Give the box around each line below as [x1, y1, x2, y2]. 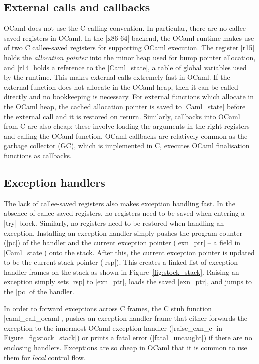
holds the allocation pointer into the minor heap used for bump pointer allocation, [4, 52, 256, 62]
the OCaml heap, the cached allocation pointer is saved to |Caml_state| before [4, 101, 246, 111]
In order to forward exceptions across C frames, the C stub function [4, 303, 212, 313]
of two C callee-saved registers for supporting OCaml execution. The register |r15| [4, 42, 255, 53]
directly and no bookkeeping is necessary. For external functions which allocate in [4, 91, 254, 102]
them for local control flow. [4, 352, 86, 362]
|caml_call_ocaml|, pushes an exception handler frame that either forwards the [4, 313, 247, 323]
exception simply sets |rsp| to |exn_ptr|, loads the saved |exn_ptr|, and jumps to [4, 276, 252, 287]
